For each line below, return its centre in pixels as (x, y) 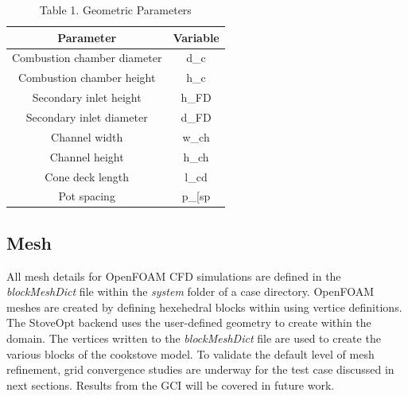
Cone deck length (87, 176)
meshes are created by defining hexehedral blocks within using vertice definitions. (204, 307)
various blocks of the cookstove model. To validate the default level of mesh (190, 353)
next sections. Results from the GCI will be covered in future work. (171, 384)
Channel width (87, 136)
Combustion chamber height (87, 78)
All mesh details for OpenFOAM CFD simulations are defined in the (174, 276)
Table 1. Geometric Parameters (115, 10)
